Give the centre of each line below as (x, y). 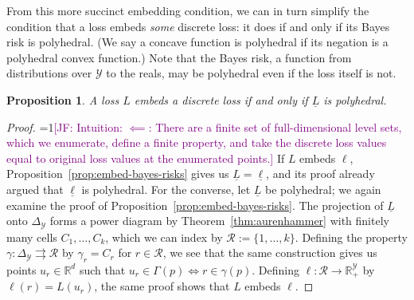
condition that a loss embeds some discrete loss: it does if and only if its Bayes (198, 26)
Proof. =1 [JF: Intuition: (64, 126)
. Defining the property (351, 237)
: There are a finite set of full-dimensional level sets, (275, 126)
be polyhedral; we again (323, 189)
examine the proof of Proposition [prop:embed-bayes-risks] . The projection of (195, 205)
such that (102, 269)
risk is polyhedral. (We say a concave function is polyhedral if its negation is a (197, 42)
